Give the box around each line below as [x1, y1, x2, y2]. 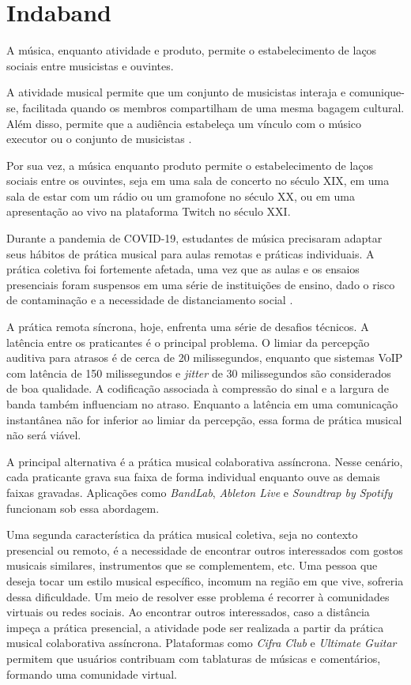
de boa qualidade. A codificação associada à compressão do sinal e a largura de [6, 380, 389, 397]
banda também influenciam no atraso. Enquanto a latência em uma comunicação [6, 396, 398, 412]
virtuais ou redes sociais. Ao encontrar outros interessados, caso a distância [6, 604, 370, 620]
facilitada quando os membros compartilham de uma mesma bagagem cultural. [22, 99, 405, 115]
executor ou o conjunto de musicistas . [6, 130, 192, 147]
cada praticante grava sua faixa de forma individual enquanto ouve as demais [6, 469, 380, 485]
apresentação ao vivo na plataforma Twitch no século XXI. [6, 203, 291, 220]
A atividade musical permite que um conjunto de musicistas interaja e [6, 84, 346, 100]
